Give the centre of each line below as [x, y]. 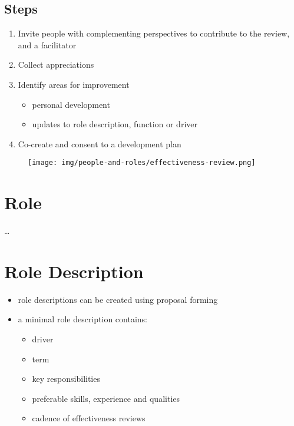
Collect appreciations [56, 65]
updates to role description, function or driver [115, 124]
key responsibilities [66, 379]
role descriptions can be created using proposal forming [118, 299]
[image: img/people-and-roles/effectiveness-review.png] [142, 163]
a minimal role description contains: [82, 319]
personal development [71, 104]
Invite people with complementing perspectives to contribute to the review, [154, 33]
